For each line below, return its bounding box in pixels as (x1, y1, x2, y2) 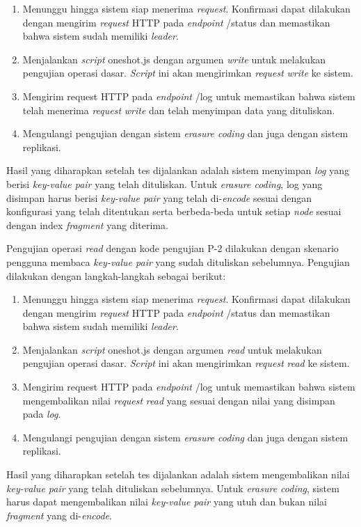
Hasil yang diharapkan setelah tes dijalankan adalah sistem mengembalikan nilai (6, 467, 350, 482)
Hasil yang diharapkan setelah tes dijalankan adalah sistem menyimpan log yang (6, 163, 349, 178)
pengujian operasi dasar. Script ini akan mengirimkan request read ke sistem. (22, 356, 350, 370)
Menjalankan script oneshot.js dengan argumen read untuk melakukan (22, 342, 322, 356)
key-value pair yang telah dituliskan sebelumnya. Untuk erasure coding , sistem (6, 480, 339, 495)
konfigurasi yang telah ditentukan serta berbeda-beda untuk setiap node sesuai (6, 204, 342, 219)
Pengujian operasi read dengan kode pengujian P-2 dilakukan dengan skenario (6, 241, 339, 255)
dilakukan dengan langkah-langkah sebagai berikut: (6, 268, 226, 283)
